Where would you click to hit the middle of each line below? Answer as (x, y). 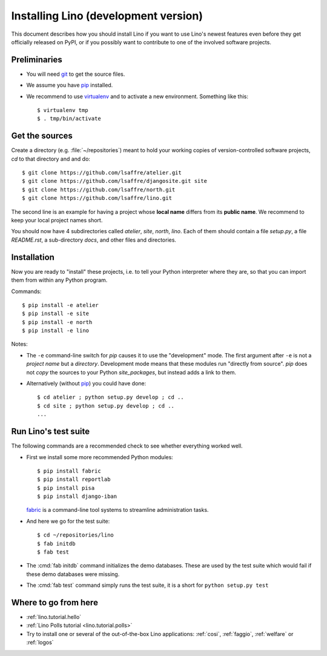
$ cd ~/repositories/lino (76, 535)
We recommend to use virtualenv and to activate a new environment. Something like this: (137, 96)
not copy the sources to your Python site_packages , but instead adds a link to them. (131, 372)
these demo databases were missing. (73, 574)
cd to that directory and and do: (51, 159)
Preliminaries (37, 60)
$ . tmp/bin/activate (69, 119)
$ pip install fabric (69, 471)
